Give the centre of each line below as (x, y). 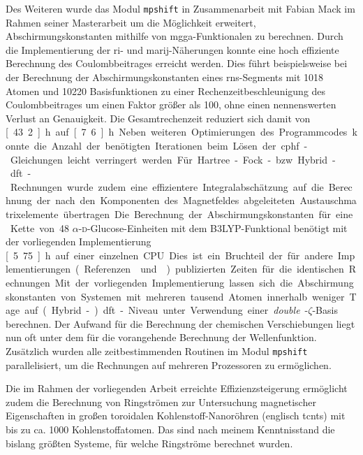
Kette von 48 (39, 228)
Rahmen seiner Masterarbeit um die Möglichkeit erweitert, (131, 22)
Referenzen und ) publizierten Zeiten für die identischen (214, 269)
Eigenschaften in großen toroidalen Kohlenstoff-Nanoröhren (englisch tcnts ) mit (176, 416)
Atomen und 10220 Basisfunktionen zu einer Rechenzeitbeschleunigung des (166, 91)
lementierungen (38, 269)
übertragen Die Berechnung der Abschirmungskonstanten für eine (208, 214)
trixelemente (32, 214)
